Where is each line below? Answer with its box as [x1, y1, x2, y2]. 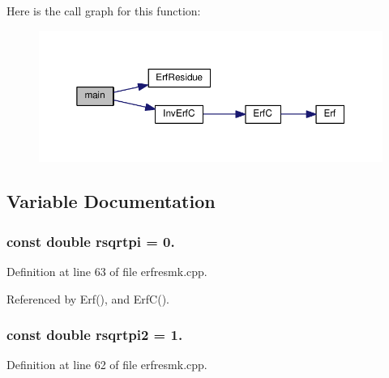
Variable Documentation [6, 189, 216, 214]
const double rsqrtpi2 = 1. [6, 325, 183, 345]
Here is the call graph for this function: [6, 2, 201, 19]
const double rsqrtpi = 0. [6, 231, 175, 251]
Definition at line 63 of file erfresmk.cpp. [6, 263, 207, 279]
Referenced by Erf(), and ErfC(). [6, 290, 170, 307]
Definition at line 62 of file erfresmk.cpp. [6, 356, 207, 373]
